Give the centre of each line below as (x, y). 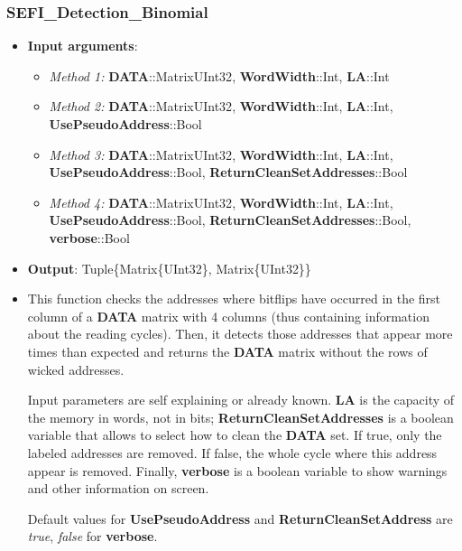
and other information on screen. (118, 488)
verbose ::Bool (89, 237)
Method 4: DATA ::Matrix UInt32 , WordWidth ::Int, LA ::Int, (221, 202)
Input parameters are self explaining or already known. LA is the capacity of (241, 400)
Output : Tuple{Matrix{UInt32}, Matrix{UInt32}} (169, 268)
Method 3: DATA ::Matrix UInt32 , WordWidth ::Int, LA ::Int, (221, 154)
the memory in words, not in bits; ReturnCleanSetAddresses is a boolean (240, 417)
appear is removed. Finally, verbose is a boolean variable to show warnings (237, 470)
